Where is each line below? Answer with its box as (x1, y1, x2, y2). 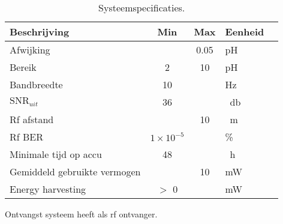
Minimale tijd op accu (10, 147, 102, 161)
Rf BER (10, 130, 44, 144)
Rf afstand (10, 112, 54, 126)
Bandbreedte (10, 77, 63, 91)
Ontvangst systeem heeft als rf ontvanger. (5, 208, 158, 220)
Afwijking (10, 43, 50, 56)
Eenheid (225, 25, 264, 38)
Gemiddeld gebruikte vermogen (10, 165, 141, 178)
